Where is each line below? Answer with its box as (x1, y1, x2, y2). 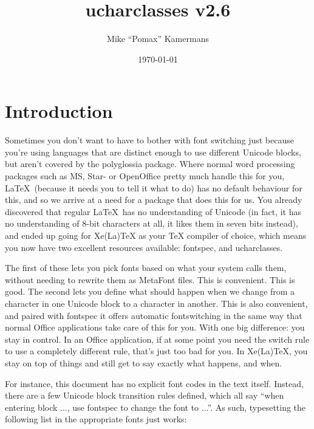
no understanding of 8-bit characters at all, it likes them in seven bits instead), (5, 217, 298, 230)
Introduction (5, 98, 113, 123)
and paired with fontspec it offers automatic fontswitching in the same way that (5, 309, 302, 321)
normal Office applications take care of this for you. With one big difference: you (5, 321, 305, 334)
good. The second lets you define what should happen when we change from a (5, 285, 295, 298)
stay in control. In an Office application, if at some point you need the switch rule (5, 332, 310, 345)
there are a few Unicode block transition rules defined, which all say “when (5, 389, 284, 402)
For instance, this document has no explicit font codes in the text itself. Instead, (5, 377, 304, 390)
